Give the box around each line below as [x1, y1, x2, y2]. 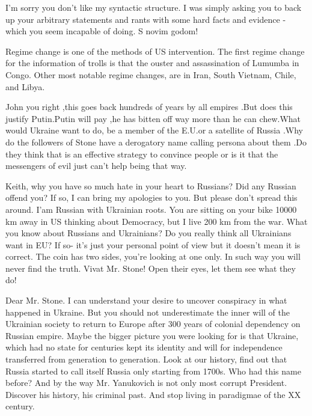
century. [5, 400, 35, 412]
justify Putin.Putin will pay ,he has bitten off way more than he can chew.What [5, 112, 301, 124]
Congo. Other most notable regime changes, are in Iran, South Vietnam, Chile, [5, 68, 296, 81]
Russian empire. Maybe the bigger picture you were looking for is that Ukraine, [5, 329, 299, 341]
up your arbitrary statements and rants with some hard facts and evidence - [5, 13, 286, 25]
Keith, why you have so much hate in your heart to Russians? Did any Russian [5, 179, 296, 192]
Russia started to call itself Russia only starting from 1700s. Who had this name [5, 364, 301, 377]
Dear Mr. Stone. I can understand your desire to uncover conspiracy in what [5, 294, 287, 307]
